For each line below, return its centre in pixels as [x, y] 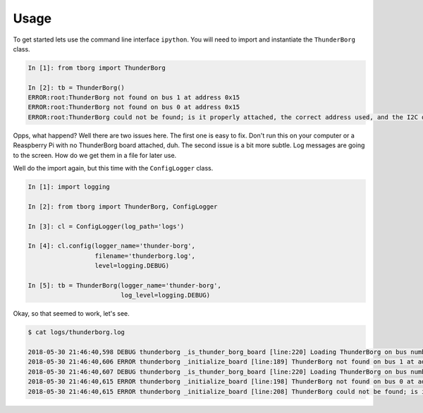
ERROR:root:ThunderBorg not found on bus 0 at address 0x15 [134, 107]
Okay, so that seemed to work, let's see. [71, 314]
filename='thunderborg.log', [145, 256]
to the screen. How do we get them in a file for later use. [95, 155]
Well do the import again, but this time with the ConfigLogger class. [113, 168]
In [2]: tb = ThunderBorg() [76, 87]
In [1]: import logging [69, 187]
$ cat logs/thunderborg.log [76, 332]
